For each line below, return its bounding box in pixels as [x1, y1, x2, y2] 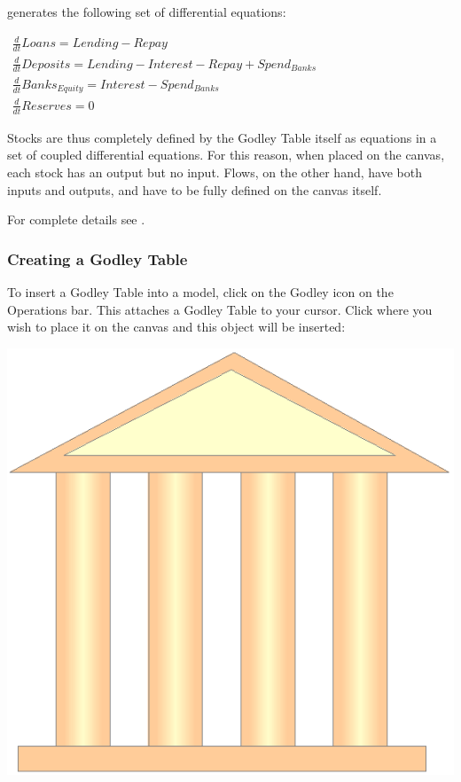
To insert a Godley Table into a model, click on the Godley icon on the [7, 282, 394, 301]
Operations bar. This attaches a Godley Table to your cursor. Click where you [7, 300, 433, 318]
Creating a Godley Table [7, 247, 188, 270]
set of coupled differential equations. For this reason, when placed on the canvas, [7, 145, 445, 164]
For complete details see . [7, 210, 145, 229]
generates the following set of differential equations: [7, 3, 286, 20]
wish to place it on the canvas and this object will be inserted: [7, 317, 346, 336]
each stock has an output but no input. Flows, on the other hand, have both [7, 162, 422, 181]
